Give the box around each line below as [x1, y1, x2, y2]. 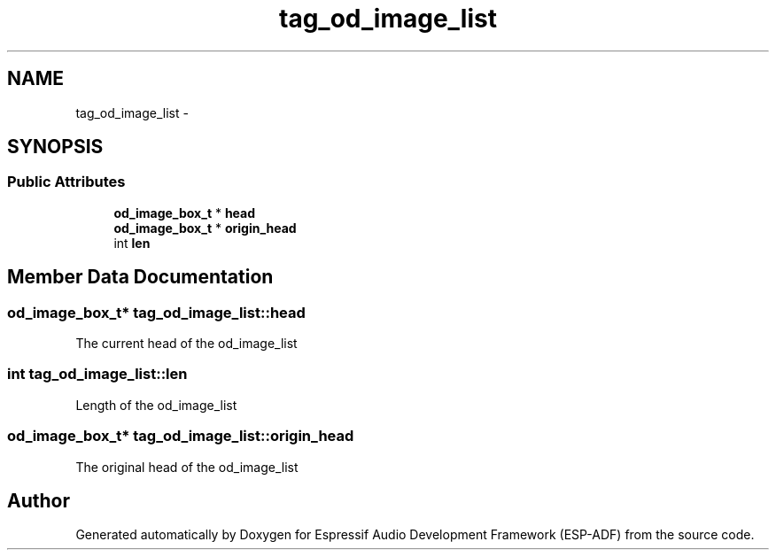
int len [113, 235, 151, 251]
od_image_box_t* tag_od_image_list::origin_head [7, 427, 354, 445]
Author [7, 489, 70, 512]
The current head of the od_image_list [75, 336, 298, 352]
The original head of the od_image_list [75, 459, 299, 475]
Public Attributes [7, 173, 126, 191]
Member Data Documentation [7, 266, 274, 289]
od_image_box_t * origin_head [113, 220, 297, 236]
